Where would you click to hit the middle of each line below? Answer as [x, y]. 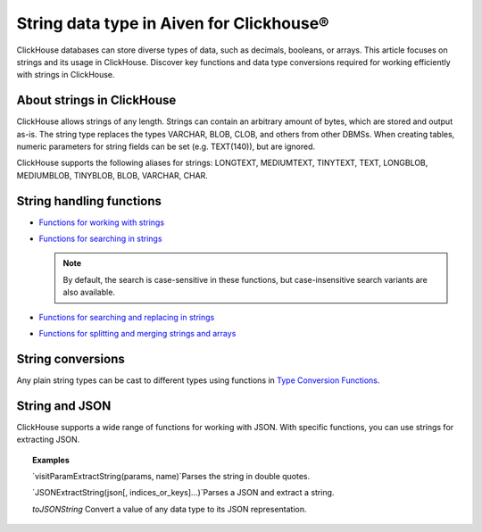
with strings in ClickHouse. [66, 75]
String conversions [71, 358]
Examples [51, 460]
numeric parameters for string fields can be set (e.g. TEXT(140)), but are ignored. [166, 146]
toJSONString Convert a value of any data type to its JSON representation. [170, 509]
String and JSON [64, 406]
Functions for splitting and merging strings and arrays [137, 334]
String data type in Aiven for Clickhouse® [173, 23]
